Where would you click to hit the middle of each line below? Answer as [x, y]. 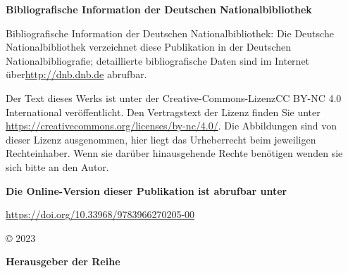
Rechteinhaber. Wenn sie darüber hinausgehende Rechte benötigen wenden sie [174, 153]
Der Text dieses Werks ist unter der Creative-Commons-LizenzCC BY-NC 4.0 [174, 97]
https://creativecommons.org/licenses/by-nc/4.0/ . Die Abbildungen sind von [172, 126]
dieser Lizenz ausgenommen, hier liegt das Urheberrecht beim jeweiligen [161, 139]
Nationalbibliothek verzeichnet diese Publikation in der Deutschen [149, 47]
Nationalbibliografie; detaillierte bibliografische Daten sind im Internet [158, 60]
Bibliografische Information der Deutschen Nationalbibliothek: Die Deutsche [170, 33]
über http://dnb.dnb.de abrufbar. [76, 74]
